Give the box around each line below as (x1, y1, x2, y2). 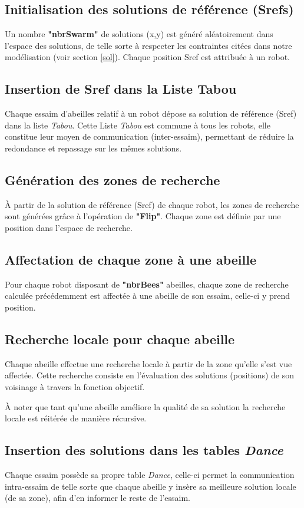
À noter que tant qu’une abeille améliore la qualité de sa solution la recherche (5, 400, 286, 413)
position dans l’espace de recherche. (5, 221, 133, 233)
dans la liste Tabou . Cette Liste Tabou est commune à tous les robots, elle (5, 118, 270, 131)
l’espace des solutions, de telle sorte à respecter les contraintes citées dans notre (5, 39, 292, 51)
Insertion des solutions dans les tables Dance (5, 441, 283, 459)
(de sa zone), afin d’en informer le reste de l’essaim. (5, 491, 190, 504)
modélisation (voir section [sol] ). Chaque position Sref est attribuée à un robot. (5, 51, 290, 63)
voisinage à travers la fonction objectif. (5, 380, 145, 392)
